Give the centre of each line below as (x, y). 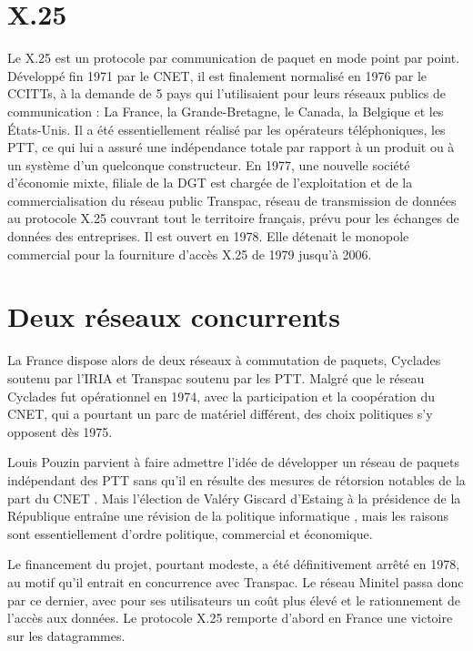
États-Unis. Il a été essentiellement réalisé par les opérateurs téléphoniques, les (226, 129)
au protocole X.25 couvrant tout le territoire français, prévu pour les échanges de (233, 218)
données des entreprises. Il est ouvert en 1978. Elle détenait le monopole (208, 236)
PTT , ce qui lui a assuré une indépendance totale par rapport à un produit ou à (231, 147)
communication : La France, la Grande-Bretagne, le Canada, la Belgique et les (226, 111)
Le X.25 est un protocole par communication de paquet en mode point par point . (234, 58)
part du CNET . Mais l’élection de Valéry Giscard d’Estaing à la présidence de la (234, 498)
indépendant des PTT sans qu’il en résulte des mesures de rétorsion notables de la (236, 479)
